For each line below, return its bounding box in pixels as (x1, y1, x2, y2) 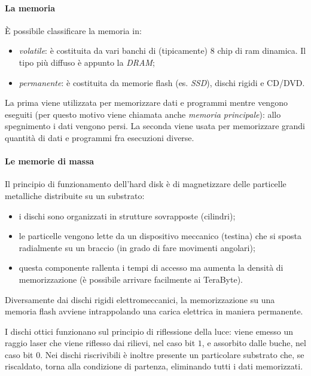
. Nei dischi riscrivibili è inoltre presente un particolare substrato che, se (40, 348, 304, 360)
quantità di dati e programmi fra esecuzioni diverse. (5, 131, 194, 143)
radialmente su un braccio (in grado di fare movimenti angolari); (19, 241, 255, 253)
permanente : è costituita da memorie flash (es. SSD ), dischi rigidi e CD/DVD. (19, 76, 305, 88)
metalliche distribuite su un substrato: (5, 189, 145, 201)
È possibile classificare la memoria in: (5, 24, 142, 36)
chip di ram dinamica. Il (217, 44, 306, 57)
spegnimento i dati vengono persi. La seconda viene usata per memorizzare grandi (5, 120, 305, 132)
